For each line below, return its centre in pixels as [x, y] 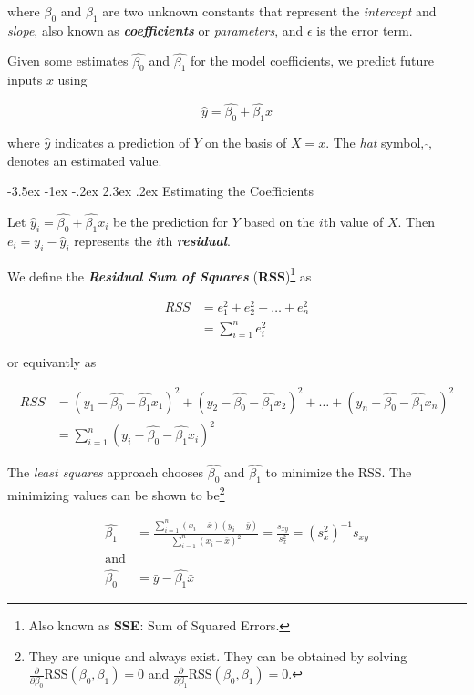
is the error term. [365, 30]
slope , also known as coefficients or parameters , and [155, 30]
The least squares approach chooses [106, 472]
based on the [279, 222]
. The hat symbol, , [379, 143]
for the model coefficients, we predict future [312, 61]
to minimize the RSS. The [339, 472]
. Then [416, 222]
